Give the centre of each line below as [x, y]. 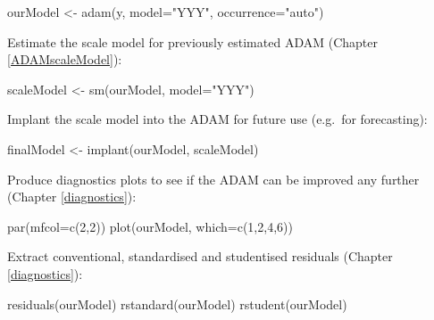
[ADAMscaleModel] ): [65, 59]
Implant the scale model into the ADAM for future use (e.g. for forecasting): [217, 119]
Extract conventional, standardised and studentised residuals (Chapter [200, 256]
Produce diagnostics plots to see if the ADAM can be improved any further [213, 179]
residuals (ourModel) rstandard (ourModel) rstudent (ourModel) [177, 304]
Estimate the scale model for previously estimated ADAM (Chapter [192, 41]
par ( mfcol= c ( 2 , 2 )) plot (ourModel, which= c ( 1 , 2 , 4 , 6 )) [150, 226]
